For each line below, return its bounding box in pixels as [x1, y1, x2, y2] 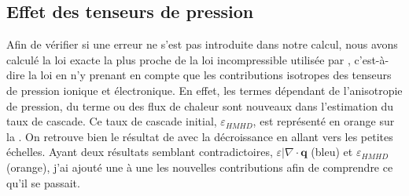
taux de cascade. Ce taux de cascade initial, [6, 113, 217, 129]
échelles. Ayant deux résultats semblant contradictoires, [6, 143, 273, 160]
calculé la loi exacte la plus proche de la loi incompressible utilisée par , [6, 51, 351, 67]
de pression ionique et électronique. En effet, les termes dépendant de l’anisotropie [6, 82, 403, 98]
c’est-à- [354, 51, 389, 67]
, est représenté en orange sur [252, 113, 395, 129]
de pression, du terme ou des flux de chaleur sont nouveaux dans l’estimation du [6, 97, 394, 114]
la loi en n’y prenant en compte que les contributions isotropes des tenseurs [28, 67, 392, 83]
